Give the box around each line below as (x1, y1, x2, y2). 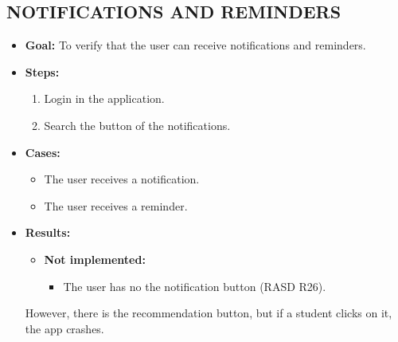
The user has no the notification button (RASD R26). (63, 277, 326, 294)
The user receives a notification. (44, 171, 200, 187)
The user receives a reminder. (44, 197, 188, 214)
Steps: (25, 63, 60, 80)
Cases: (25, 143, 60, 160)
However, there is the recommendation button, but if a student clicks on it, (25, 305, 392, 321)
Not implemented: (44, 250, 146, 267)
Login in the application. (44, 90, 165, 107)
